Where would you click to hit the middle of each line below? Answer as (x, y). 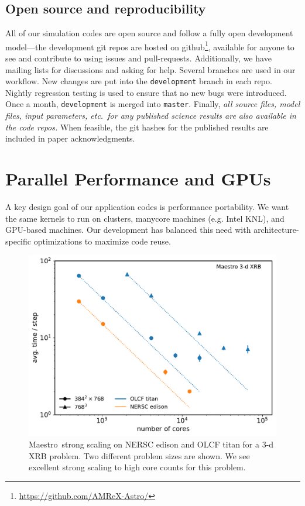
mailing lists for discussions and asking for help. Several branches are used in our (150, 69)
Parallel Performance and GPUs (138, 179)
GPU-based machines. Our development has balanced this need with (128, 230)
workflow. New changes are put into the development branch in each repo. (139, 81)
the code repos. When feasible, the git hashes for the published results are (137, 127)
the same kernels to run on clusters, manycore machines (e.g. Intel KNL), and (145, 218)
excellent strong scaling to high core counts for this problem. (137, 467)
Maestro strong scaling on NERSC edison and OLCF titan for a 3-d (151, 444)
